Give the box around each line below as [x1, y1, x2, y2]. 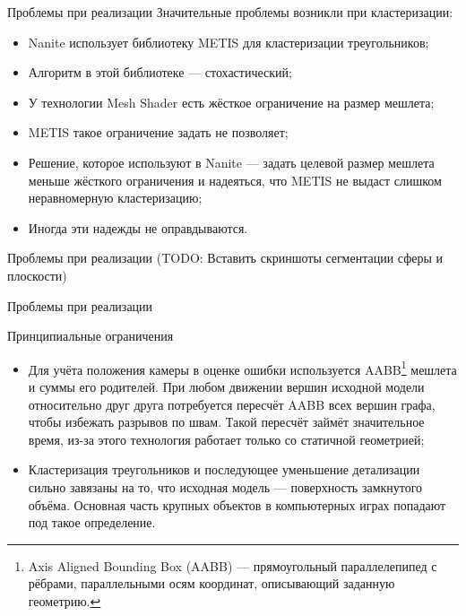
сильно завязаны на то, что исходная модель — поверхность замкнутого [28, 477, 423, 496]
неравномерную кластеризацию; [28, 188, 203, 207]
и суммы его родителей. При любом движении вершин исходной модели [28, 377, 425, 395]
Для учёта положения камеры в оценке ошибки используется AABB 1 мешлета [28, 357, 457, 378]
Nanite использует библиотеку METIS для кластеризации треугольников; [28, 32, 429, 51]
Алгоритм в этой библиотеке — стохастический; [28, 63, 292, 82]
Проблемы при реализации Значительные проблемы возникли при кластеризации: [7, 3, 453, 21]
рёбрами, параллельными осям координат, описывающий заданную [28, 574, 395, 593]
